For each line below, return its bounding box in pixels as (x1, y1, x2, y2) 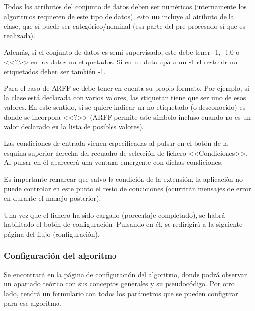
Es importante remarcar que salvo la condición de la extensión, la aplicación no (4, 173, 243, 184)
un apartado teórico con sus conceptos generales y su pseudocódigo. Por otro (4, 279, 235, 289)
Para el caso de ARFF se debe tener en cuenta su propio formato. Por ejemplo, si (4, 83, 249, 93)
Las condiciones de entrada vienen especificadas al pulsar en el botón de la (4, 138, 228, 148)
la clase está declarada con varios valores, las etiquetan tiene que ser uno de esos (4, 92, 246, 102)
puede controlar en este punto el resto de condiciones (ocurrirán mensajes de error (4, 183, 251, 193)
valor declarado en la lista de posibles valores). (4, 121, 144, 131)
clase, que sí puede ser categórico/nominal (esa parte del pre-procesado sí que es (4, 21, 246, 31)
